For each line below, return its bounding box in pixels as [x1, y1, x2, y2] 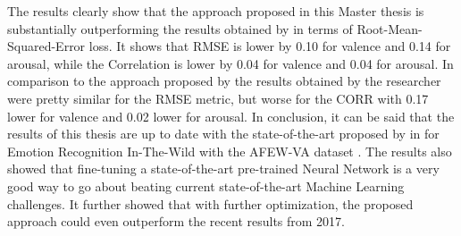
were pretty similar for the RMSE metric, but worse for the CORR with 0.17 [7, 88, 429, 107]
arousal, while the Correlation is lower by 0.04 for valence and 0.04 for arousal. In [7, 54, 454, 72]
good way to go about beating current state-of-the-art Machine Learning [7, 176, 405, 195]
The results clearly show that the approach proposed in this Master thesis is [7, 2, 424, 20]
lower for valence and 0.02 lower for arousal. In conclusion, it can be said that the [7, 106, 455, 125]
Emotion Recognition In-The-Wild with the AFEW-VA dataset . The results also [7, 141, 452, 160]
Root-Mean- [356, 19, 423, 38]
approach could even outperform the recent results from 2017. [7, 212, 345, 231]
